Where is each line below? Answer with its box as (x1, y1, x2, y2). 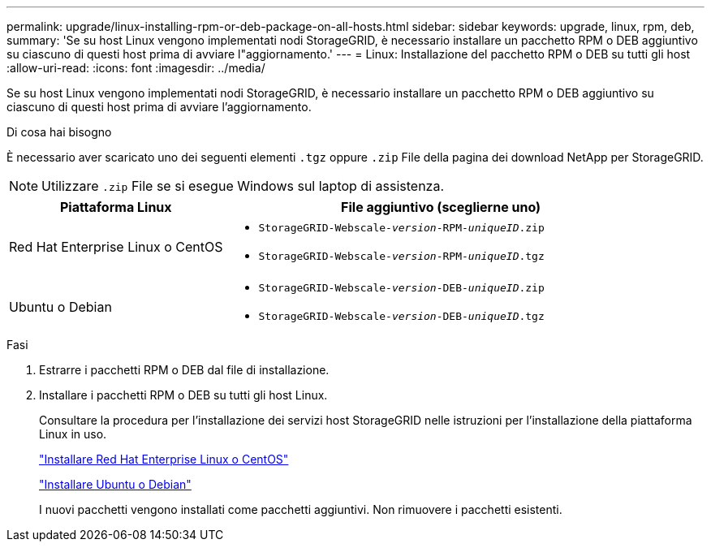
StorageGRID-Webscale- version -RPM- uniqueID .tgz (258, 250, 545, 262)
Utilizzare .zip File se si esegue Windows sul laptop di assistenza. (41, 178, 445, 194)
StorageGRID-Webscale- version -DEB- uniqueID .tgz (258, 310, 545, 322)
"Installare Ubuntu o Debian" (39, 477, 192, 491)
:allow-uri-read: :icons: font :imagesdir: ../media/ (6, 61, 265, 75)
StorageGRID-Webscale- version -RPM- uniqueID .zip (258, 222, 545, 234)
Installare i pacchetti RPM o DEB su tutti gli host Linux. (39, 388, 328, 402)
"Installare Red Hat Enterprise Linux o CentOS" (39, 452, 289, 466)
